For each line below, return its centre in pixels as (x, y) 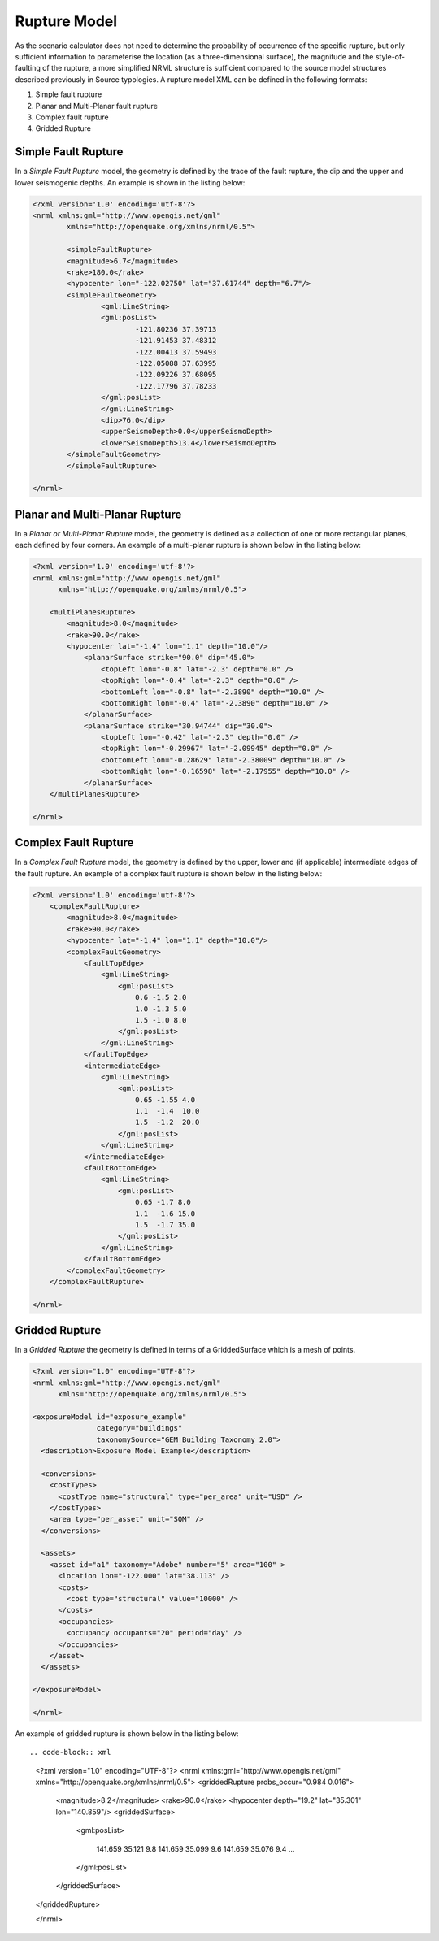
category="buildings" (139, 1428)
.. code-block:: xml (70, 1752)
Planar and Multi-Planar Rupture (98, 514)
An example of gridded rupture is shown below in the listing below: (127, 1733)
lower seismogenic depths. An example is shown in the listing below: (130, 182)
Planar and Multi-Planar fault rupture (97, 106)
